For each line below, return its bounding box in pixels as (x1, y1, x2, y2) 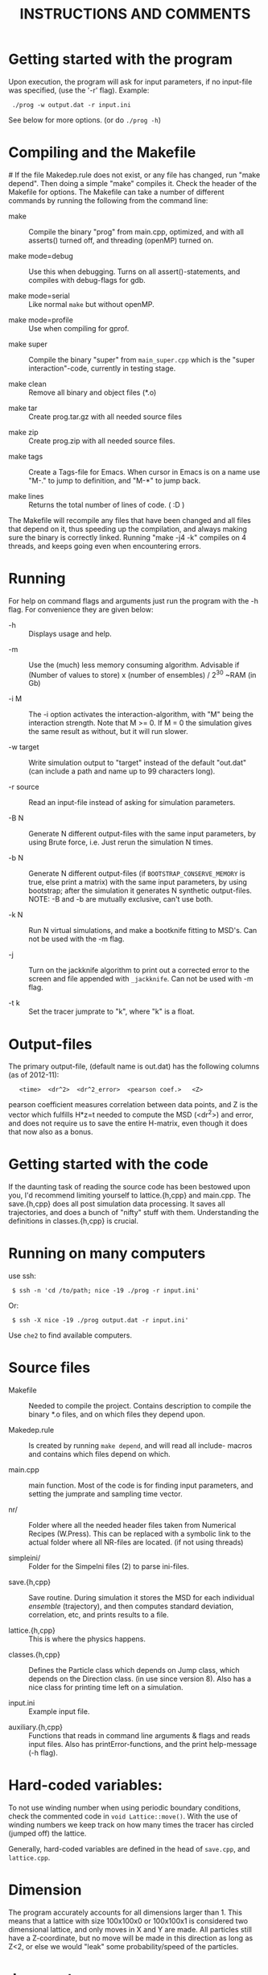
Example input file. (28, 1706, 90, 1716)
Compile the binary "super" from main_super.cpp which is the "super (28, 355, 255, 364)
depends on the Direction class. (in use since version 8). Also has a (28, 1674, 252, 1683)
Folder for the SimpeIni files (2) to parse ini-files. (28, 1561, 189, 1571)
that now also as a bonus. (8, 1127, 93, 1137)
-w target (8, 742, 39, 752)
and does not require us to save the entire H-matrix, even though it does (8, 1118, 248, 1128)
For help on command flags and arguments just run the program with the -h (8, 595, 259, 605)
